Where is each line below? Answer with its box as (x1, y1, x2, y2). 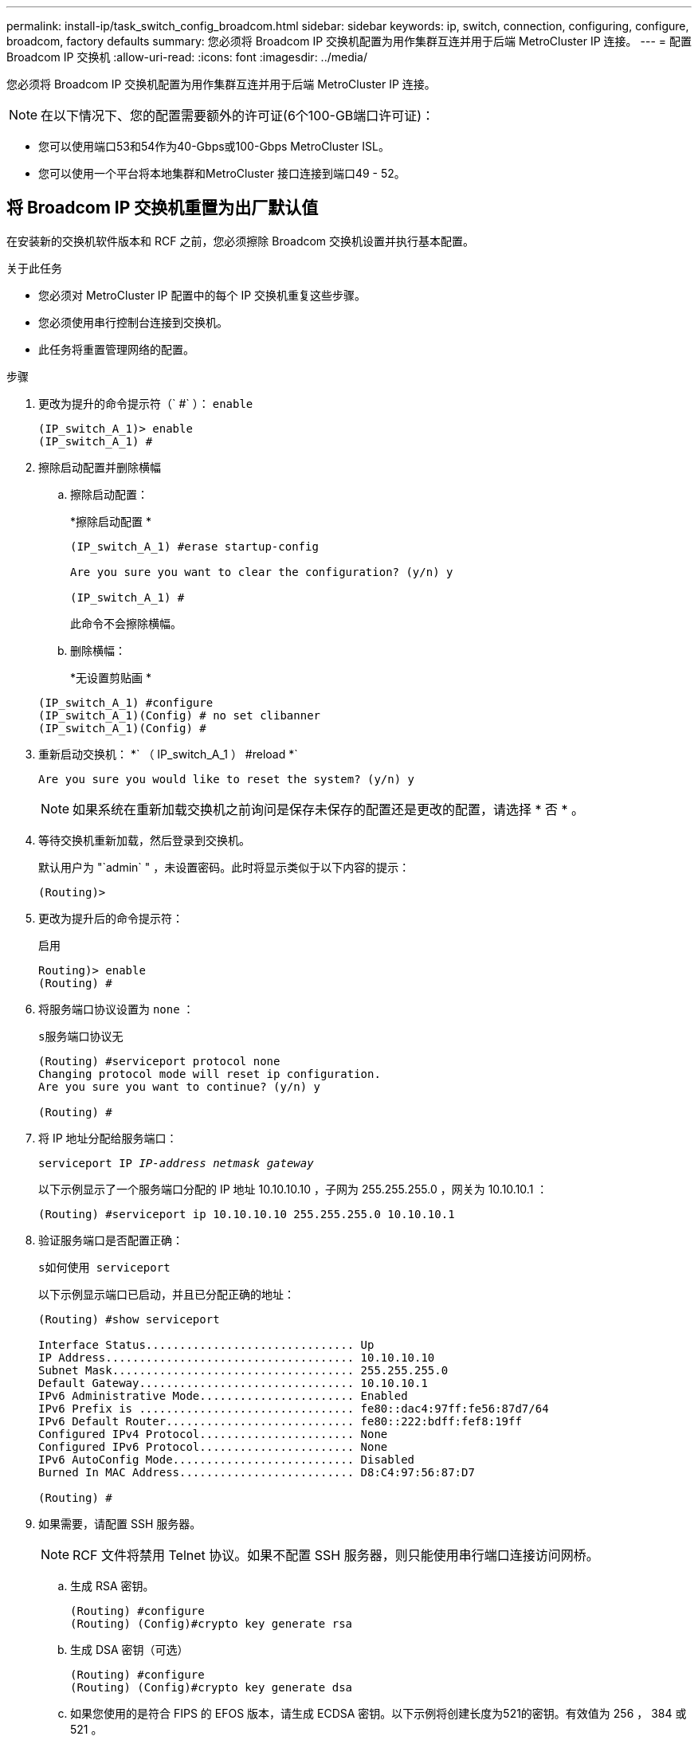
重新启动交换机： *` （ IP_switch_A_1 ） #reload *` (38, 747, 298, 761)
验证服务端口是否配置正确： (38, 1232, 183, 1247)
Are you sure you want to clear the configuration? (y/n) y (70, 565, 453, 578)
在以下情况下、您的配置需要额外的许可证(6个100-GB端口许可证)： (41, 108, 435, 123)
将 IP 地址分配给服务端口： (38, 1131, 178, 1145)
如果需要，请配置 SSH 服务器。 (38, 1516, 202, 1530)
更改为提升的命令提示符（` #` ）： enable (38, 396, 253, 410)
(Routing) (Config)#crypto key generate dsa (70, 1680, 353, 1694)
